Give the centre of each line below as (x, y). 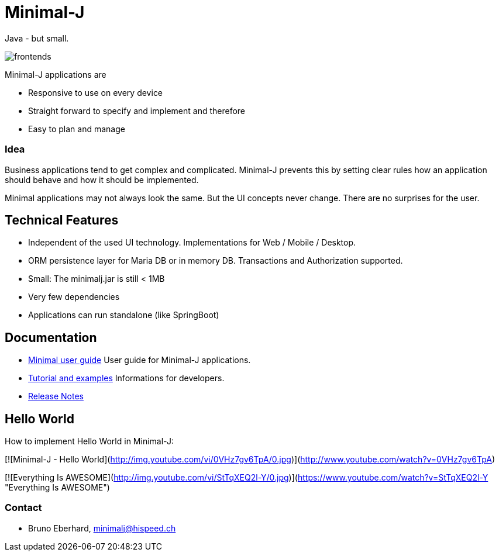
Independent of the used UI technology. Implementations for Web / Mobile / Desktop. (192, 243)
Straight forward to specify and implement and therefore (137, 110)
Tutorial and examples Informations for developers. (126, 378)
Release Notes (56, 396)
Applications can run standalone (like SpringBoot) (124, 315)
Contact (23, 508)
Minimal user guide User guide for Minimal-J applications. (140, 360)
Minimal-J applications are (56, 74)
